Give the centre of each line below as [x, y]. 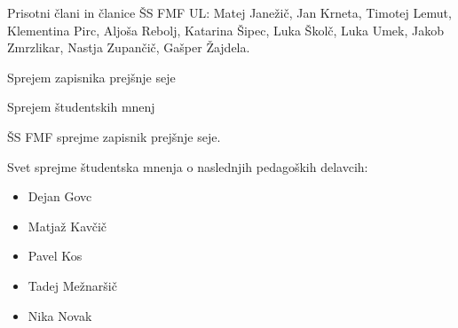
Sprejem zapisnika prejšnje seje [91, 77]
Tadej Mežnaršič [72, 285]
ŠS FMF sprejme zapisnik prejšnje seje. [114, 136]
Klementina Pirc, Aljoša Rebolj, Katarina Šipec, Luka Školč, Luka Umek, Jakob [225, 30]
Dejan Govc [60, 196]
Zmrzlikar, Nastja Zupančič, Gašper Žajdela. [129, 47]
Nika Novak [60, 315]
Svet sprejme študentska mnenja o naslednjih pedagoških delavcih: [188, 166]
